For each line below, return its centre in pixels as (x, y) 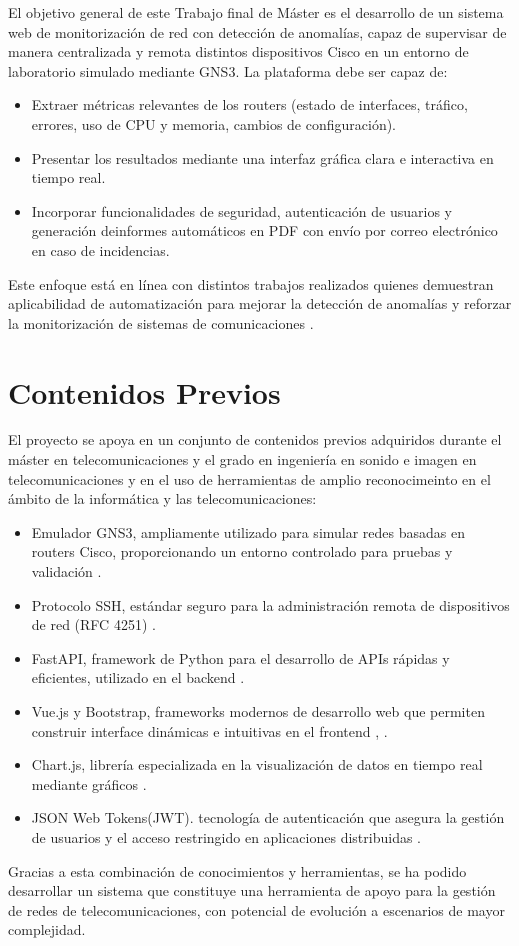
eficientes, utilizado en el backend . (138, 677)
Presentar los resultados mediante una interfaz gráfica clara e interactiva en (262, 157)
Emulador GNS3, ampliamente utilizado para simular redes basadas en (248, 531)
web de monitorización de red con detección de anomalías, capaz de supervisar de (257, 31)
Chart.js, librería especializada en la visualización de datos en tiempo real (257, 764)
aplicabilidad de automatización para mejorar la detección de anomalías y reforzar (260, 303)
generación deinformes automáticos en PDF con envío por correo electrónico (264, 230)
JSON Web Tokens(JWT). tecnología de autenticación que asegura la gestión (268, 817)
